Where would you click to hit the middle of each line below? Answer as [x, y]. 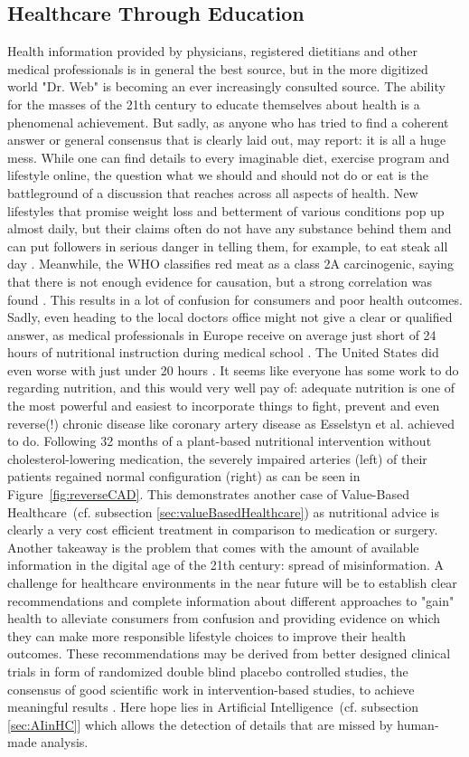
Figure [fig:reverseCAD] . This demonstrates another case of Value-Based [208, 494]
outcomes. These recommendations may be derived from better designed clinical [229, 653]
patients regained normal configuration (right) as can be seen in [184, 476]
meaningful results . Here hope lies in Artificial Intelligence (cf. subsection [213, 707]
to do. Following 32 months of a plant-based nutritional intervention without [220, 441]
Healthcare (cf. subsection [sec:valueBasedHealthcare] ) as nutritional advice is [223, 511]
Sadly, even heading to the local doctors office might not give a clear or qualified [230, 317]
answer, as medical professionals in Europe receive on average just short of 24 [222, 334]
